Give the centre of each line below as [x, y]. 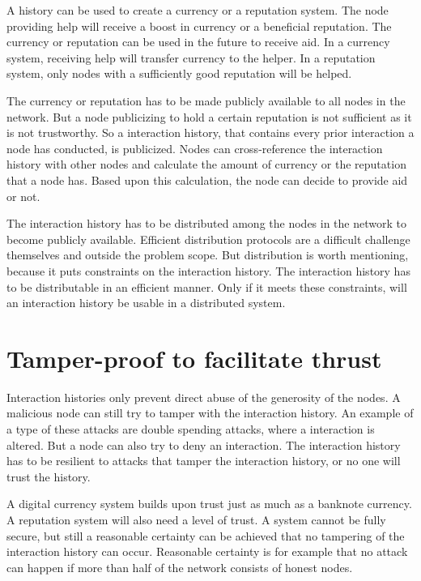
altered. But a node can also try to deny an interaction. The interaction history [204, 444]
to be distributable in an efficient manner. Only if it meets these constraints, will [207, 286]
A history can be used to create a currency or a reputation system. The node [198, 10]
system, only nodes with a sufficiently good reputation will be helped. [179, 73]
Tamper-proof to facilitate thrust [194, 358]
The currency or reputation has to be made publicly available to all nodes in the [206, 100]
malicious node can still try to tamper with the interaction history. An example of [210, 413]
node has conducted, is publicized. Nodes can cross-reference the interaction [195, 148]
